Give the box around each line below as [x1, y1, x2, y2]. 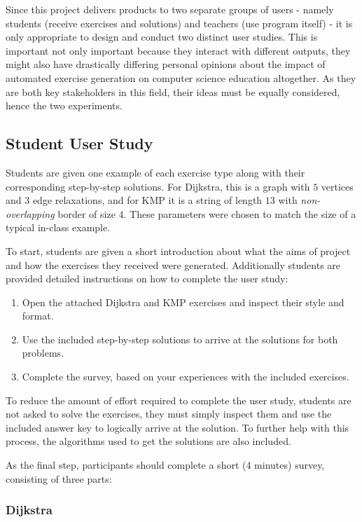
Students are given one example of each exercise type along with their [6, 165, 305, 179]
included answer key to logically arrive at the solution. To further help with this [6, 420, 349, 434]
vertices [321, 179, 354, 193]
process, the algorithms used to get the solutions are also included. [6, 434, 291, 448]
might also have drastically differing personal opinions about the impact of [6, 57, 326, 71]
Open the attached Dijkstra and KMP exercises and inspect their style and [22, 294, 344, 309]
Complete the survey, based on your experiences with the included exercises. [22, 369, 349, 384]
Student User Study [6, 132, 153, 154]
